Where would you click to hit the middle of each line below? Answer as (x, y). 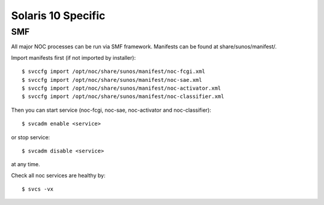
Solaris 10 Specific (58, 16)
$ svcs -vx (38, 189)
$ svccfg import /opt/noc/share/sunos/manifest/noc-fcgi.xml (113, 71)
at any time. (25, 164)
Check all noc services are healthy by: (58, 175)
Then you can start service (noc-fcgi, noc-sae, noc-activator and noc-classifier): (111, 110)
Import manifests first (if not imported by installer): (73, 57)
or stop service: (31, 137)
